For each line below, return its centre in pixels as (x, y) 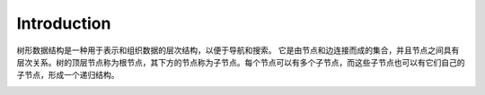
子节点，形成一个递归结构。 (68, 75)
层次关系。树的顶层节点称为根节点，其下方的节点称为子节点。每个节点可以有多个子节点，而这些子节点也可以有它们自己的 (241, 62)
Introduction (64, 23)
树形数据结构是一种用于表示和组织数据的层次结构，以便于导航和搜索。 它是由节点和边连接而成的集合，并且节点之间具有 (238, 50)
